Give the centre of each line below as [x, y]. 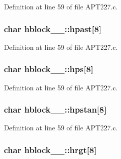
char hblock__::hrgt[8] [50, 149]
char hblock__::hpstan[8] [55, 109]
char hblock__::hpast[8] [53, 28]
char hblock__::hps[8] [49, 69]
